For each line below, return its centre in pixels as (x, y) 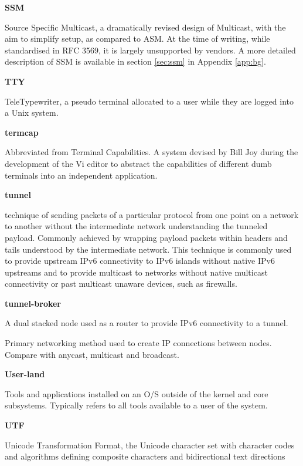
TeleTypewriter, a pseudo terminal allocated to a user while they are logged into (149, 101)
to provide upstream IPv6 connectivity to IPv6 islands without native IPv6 (140, 261)
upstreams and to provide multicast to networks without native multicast (136, 272)
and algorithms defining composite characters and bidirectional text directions (145, 456)
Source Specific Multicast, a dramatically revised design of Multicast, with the (145, 27)
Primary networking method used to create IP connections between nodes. (138, 343)
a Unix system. (32, 113)
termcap (22, 132)
